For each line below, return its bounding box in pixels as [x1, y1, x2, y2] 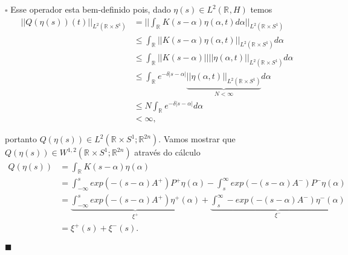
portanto [5, 133, 37, 145]
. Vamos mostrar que [158, 133, 236, 145]
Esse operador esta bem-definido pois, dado [10, 3, 171, 15]
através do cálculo [134, 146, 201, 159]
